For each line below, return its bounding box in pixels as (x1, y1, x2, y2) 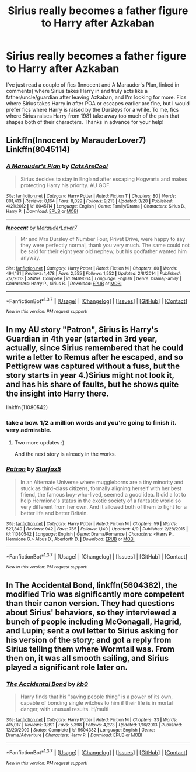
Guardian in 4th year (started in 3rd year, (6, 333, 157, 343)
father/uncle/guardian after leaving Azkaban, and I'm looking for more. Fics (6, 94, 187, 101)
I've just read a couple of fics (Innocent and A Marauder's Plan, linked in (6, 81, 180, 88)
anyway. (20, 254, 41, 261)
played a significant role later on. (6, 662, 128, 672)
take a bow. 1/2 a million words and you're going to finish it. (6, 419, 177, 427)
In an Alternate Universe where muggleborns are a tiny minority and (20, 478, 184, 485)
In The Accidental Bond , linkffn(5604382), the (6, 580, 178, 590)
